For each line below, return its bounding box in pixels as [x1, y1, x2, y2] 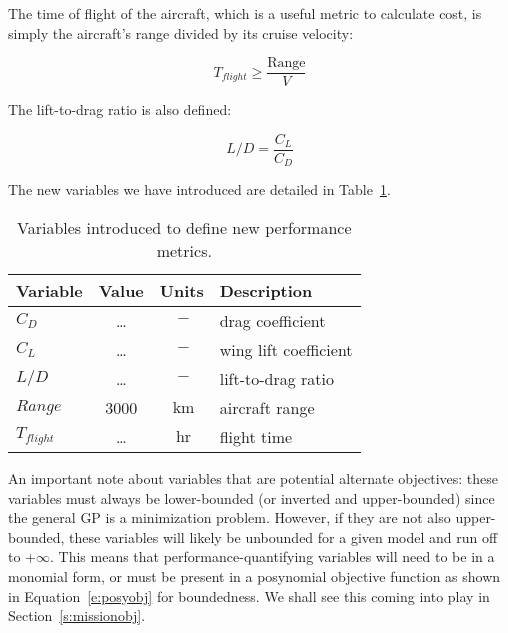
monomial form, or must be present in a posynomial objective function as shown [8, 565, 501, 586]
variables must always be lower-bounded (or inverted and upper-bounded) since [8, 487, 495, 508]
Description [219, 278, 313, 302]
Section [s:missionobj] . [8, 605, 146, 626]
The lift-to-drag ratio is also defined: [8, 99, 232, 120]
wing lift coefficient [219, 337, 353, 361]
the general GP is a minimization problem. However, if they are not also [8, 507, 451, 528]
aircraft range [219, 395, 315, 419]
